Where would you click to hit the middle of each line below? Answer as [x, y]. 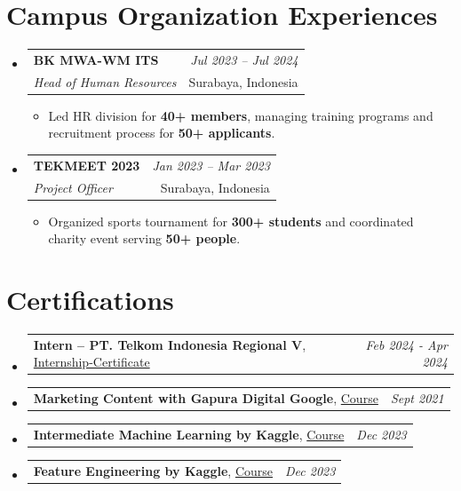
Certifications [90, 300]
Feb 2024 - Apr [406, 344]
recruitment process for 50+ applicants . [162, 133]
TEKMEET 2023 [87, 165]
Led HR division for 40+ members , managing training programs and [241, 115]
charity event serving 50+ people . [144, 238]
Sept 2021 [417, 398]
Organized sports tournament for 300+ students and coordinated [231, 221]
